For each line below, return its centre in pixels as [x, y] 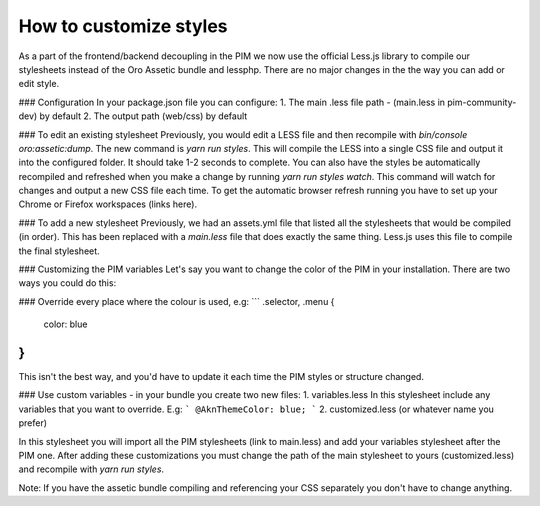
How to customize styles [123, 26]
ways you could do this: [67, 283]
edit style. [39, 84]
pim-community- [481, 102]
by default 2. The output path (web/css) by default [143, 116]
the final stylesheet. [59, 251]
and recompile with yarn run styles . [91, 469]
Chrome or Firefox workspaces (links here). [108, 204]
